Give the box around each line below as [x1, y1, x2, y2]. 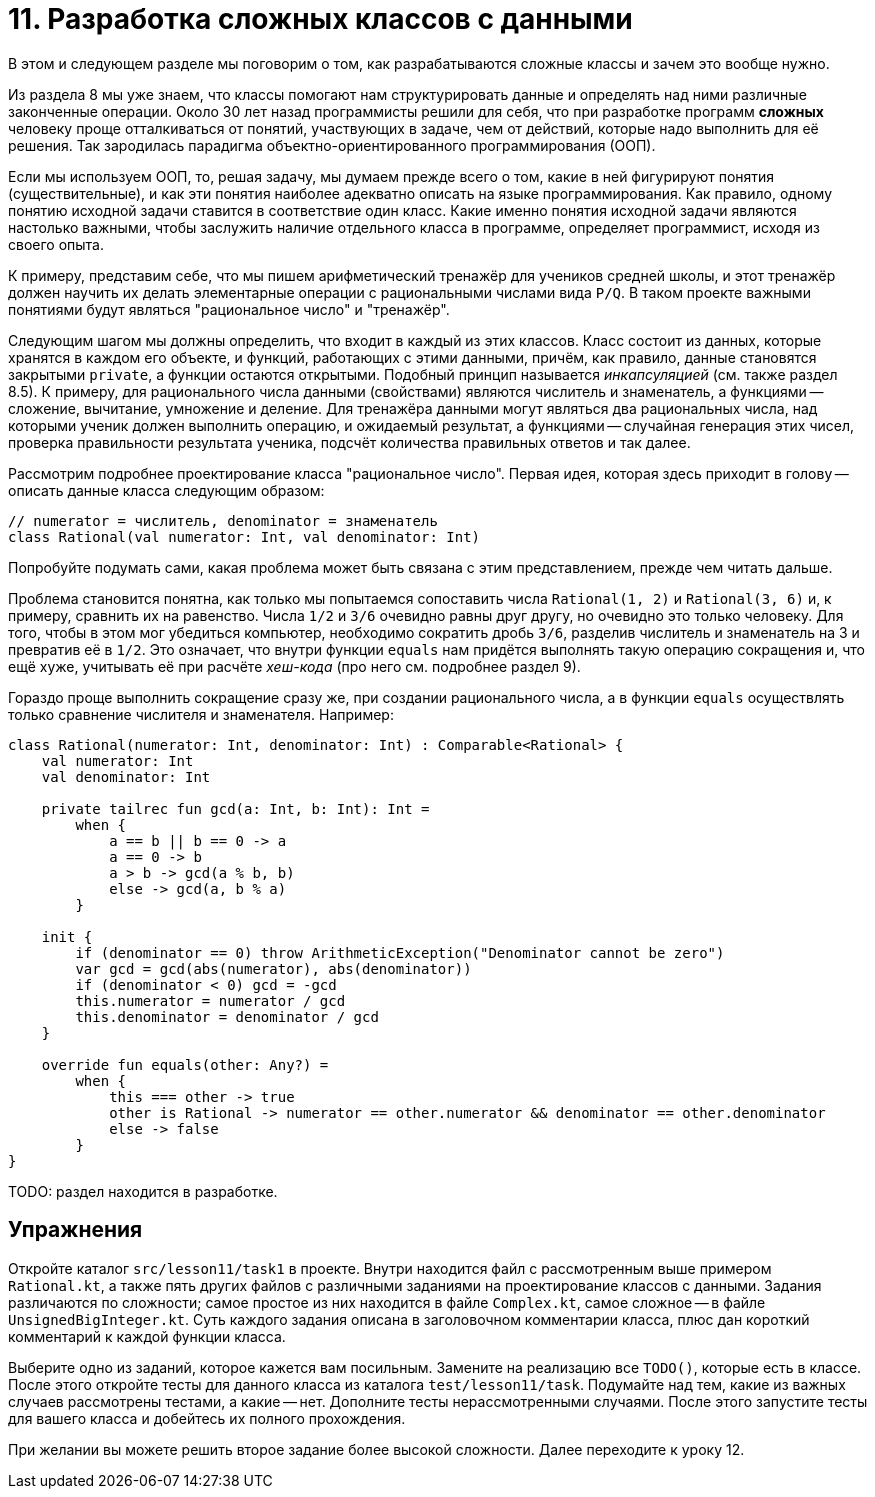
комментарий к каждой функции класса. [8, 1327, 286, 1345]
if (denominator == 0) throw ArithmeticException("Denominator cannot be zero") [75, 944, 725, 961]
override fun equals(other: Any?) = [41, 1056, 329, 1073]
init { [41, 928, 93, 945]
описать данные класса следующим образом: [8, 481, 325, 499]
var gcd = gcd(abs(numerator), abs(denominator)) [75, 960, 472, 977]
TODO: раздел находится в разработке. [8, 1182, 278, 1200]
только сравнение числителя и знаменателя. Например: [8, 705, 394, 723]
